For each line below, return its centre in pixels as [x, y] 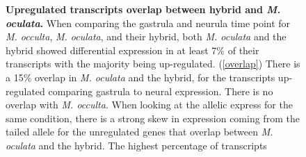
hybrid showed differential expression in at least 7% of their [132, 50]
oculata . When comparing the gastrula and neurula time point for [148, 23]
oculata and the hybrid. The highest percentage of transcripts [136, 145]
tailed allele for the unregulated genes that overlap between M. [139, 132]
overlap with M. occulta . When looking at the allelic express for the [149, 105]
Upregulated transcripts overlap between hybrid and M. [143, 9]
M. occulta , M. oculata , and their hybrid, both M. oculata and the [146, 36]
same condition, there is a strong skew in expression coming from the [153, 118]
